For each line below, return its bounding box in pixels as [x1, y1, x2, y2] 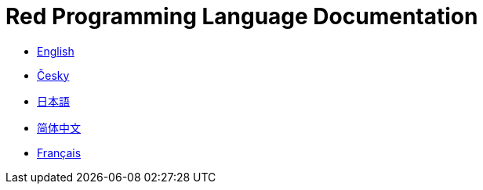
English [37, 44, 74, 58]
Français [37, 145, 82, 160]
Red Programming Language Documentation [5, 3, 478, 30]
